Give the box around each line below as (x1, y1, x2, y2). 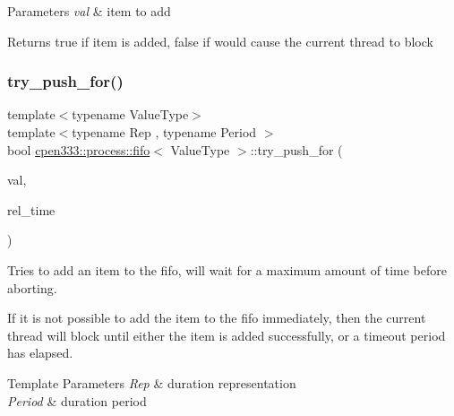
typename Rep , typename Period (72, 123, 257, 141)
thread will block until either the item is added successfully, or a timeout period (7, 325, 446, 344)
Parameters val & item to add (7, 2, 171, 20)
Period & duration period (7, 391, 147, 410)
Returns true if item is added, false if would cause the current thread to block (7, 31, 433, 50)
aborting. (7, 278, 57, 297)
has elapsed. (7, 343, 73, 362)
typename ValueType (72, 105, 189, 124)
